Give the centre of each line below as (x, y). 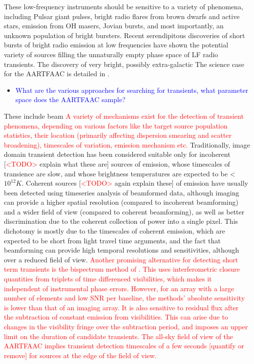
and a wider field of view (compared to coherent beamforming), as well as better (124, 211)
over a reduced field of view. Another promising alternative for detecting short (121, 259)
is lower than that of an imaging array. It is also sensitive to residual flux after (121, 307)
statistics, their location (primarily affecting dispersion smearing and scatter (118, 135)
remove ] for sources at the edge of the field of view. (80, 355)
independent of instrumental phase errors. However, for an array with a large (119, 288)
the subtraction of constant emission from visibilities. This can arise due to (116, 317)
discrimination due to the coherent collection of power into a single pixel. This (121, 221)
